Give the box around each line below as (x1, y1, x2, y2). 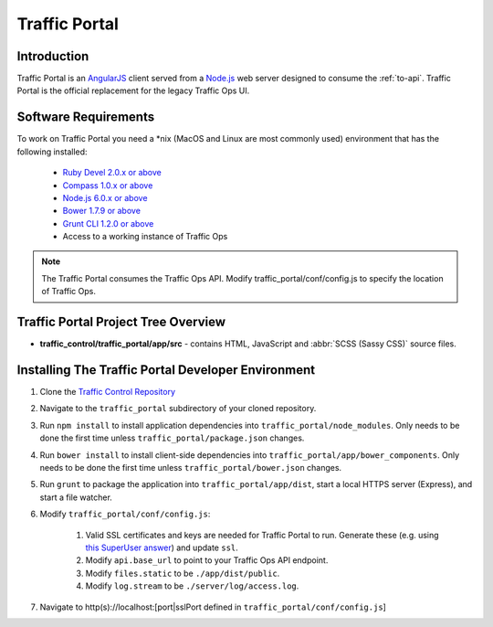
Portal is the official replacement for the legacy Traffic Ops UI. (16, 85, 250, 96)
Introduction (16, 48, 89, 64)
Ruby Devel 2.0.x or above (62, 167, 162, 178)
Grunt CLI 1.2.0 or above (62, 218, 154, 228)
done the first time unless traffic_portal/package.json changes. (39, 432, 305, 443)
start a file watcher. (39, 492, 113, 503)
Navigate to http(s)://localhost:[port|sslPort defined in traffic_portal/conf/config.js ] (39, 601, 387, 612)
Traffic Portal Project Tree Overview (16, 314, 226, 330)
